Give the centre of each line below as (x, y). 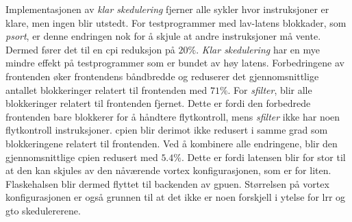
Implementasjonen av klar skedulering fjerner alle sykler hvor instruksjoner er (167, 9)
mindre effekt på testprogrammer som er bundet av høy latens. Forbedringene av (175, 63)
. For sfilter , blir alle (270, 89)
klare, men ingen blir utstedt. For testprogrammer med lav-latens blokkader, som (176, 22)
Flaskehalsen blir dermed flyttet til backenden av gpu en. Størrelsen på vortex (167, 183)
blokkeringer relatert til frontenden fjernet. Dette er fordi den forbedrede (158, 103)
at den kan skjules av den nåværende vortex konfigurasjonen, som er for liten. (168, 170)
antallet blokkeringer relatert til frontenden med (106, 89)
